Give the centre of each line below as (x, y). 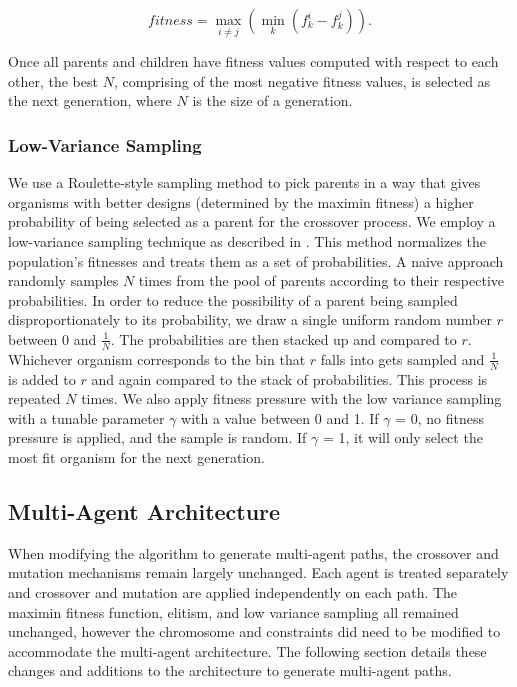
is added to (42, 378)
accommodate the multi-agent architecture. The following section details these (247, 650)
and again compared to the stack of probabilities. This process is (289, 378)
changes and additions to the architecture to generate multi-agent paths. (230, 670)
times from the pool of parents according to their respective (321, 280)
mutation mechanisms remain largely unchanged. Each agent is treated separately (258, 572)
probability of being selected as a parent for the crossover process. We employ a (252, 221)
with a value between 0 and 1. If (280, 417)
